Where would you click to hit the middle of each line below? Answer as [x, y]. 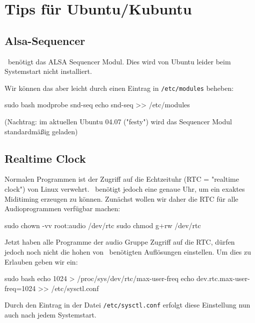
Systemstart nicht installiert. [48, 71]
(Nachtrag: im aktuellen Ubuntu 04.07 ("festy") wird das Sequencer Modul [118, 122]
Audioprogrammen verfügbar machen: [62, 208]
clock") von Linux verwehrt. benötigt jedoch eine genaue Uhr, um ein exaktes [125, 189]
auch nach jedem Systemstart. [50, 315]
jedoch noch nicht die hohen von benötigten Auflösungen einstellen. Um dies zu [128, 251]
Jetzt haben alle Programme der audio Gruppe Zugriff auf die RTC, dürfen [120, 242]
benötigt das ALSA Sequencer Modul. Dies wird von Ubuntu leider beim [119, 61]
